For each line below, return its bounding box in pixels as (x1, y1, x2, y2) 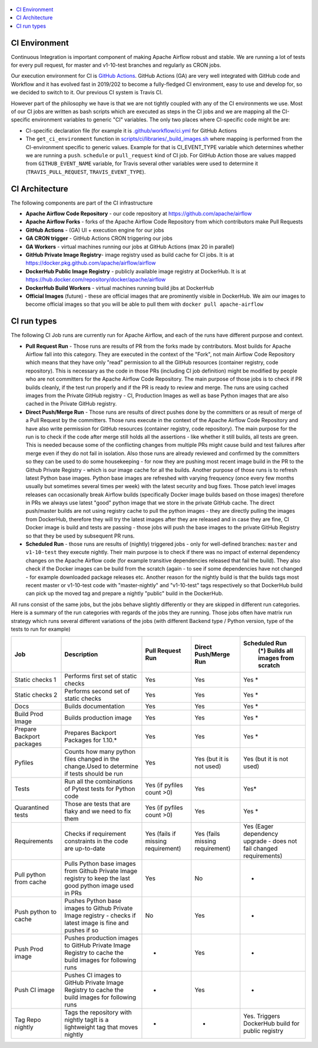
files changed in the (64, 755, 120, 763)
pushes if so (64, 926, 99, 934)
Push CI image (14, 986, 55, 994)
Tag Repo (14, 1016, 41, 1024)
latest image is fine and (64, 919, 129, 927)
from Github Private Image (64, 867, 138, 875)
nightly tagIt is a (64, 1016, 109, 1024)
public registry (243, 1027, 284, 1035)
